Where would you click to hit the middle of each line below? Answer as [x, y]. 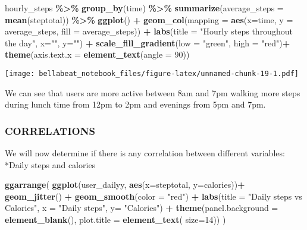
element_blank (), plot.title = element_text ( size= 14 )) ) [115, 219]
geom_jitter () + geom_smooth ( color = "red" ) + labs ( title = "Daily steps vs [153, 196]
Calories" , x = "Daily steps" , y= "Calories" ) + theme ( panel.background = [142, 208]
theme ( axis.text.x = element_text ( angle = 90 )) [97, 54]
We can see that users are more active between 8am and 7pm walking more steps [153, 92]
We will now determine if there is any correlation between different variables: [145, 153]
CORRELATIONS [50, 130]
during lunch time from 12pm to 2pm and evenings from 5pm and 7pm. [135, 104]
